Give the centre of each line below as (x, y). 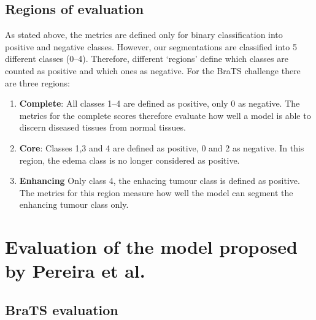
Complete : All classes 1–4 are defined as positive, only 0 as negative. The (160, 103)
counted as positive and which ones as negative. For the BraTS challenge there (153, 70)
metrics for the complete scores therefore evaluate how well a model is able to (165, 115)
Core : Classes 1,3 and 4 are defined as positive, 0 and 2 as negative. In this (162, 147)
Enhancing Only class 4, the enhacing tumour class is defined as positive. (160, 181)
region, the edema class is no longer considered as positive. (129, 160)
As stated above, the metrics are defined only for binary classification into (144, 35)
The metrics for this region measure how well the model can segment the (156, 192)
